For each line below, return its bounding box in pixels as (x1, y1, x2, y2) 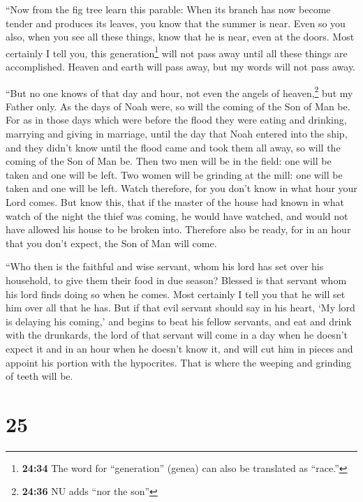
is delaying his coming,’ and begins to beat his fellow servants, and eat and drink (6, 313, 352, 328)
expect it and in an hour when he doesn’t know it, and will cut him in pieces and (6, 341, 353, 355)
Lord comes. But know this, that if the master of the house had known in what (6, 195, 344, 209)
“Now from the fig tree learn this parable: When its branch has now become (6, 2, 331, 16)
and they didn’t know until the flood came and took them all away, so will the (6, 140, 341, 154)
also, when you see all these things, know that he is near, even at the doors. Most (6, 29, 355, 44)
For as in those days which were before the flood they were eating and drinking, (6, 112, 347, 127)
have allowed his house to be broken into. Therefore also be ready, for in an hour (6, 222, 351, 237)
